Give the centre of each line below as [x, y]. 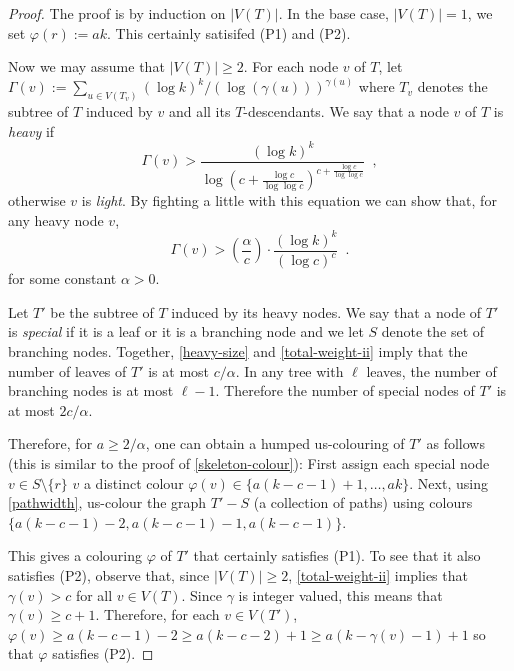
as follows [455, 443]
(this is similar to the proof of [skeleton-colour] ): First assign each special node [249, 463]
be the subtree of [102, 311]
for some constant [62, 278]
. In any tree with [289, 370]
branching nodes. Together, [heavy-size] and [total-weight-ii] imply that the [238, 351]
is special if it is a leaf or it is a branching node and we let [186, 331]
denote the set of [433, 331]
